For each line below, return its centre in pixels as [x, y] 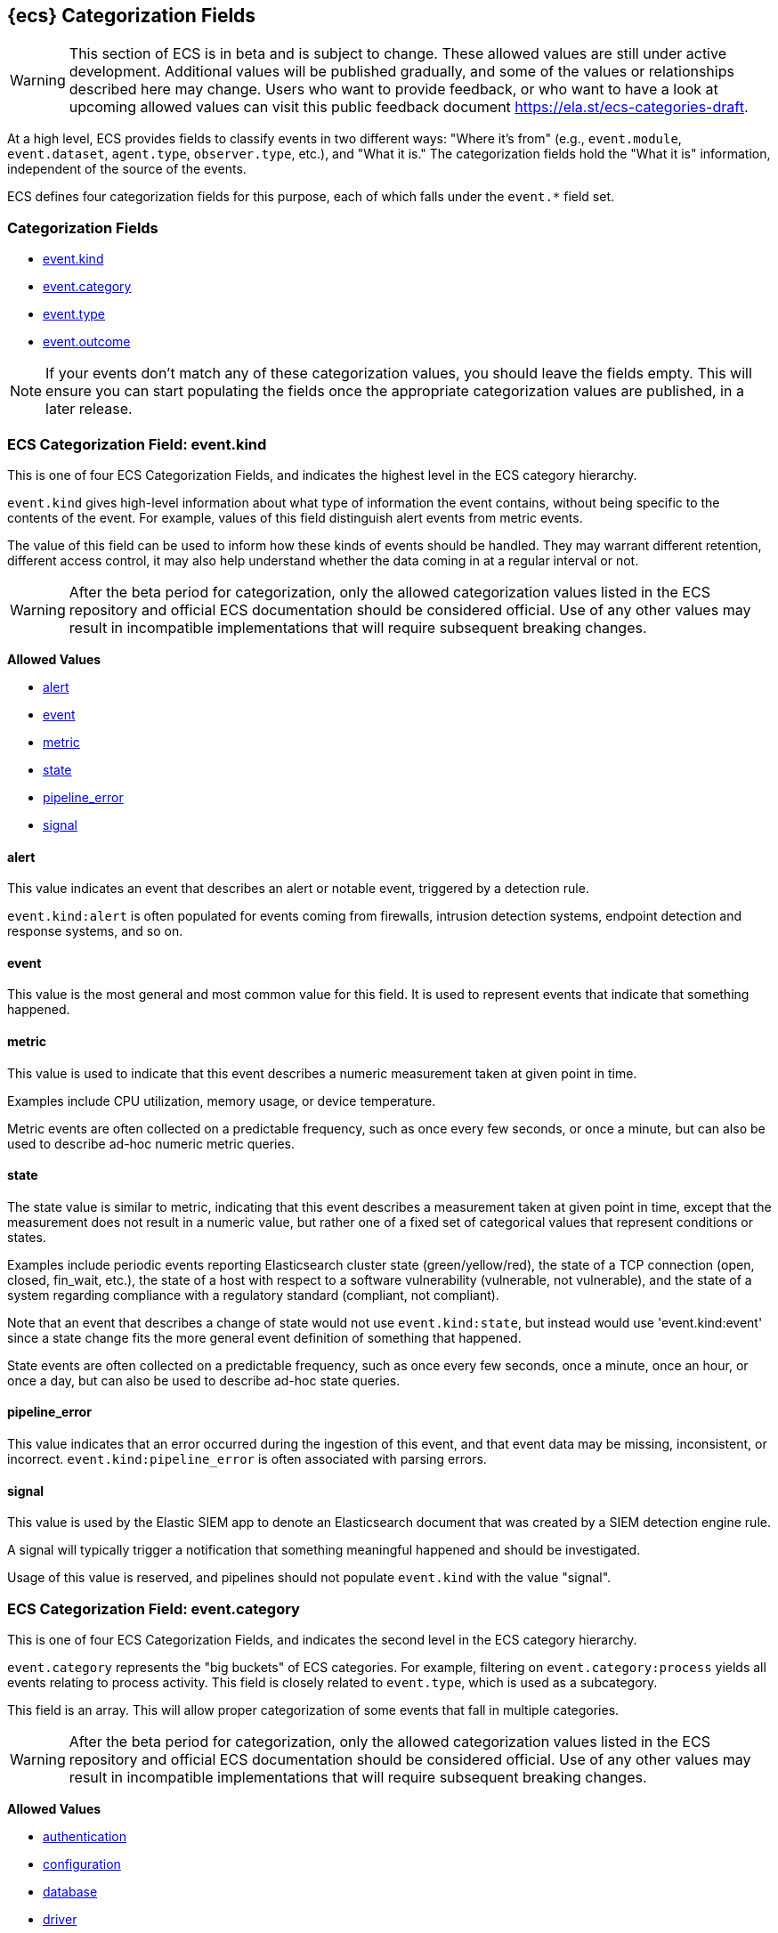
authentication [85, 1836]
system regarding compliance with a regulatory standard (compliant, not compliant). [253, 1295]
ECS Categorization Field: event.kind [137, 444]
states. [27, 1237]
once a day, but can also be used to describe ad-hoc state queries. [204, 1380]
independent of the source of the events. [127, 169]
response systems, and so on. [95, 931]
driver [60, 1919]
